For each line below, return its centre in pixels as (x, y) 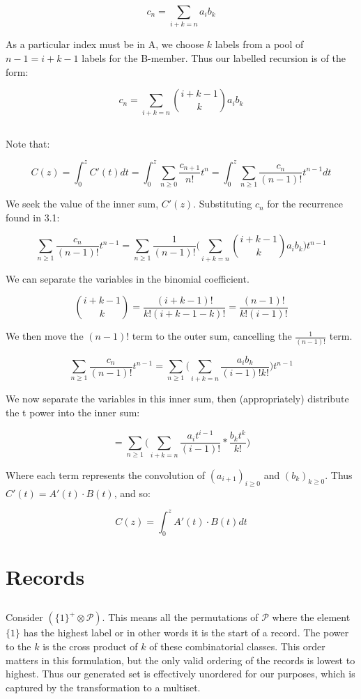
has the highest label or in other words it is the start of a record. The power (186, 633)
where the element (311, 617)
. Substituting (223, 204)
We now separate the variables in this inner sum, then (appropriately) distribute (177, 399)
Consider (24, 617)
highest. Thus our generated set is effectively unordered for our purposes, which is (180, 674)
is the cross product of (90, 646)
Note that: (28, 143)
